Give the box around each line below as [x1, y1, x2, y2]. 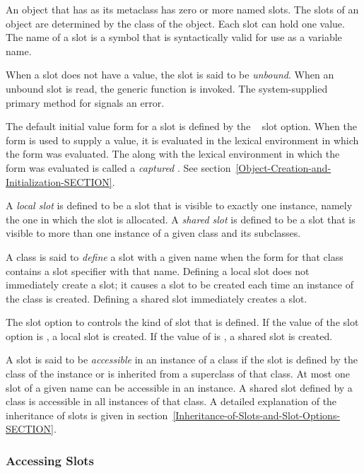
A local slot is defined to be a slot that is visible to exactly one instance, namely [6, 198, 353, 213]
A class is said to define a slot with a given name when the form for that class [6, 249, 344, 264]
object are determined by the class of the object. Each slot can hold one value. [6, 16, 345, 30]
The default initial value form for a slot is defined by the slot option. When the [6, 119, 357, 134]
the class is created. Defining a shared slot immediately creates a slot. [6, 291, 307, 305]
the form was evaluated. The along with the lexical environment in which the [6, 146, 340, 161]
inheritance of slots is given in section [6, 407, 168, 422]
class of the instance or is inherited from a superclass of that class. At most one [6, 366, 350, 381]
